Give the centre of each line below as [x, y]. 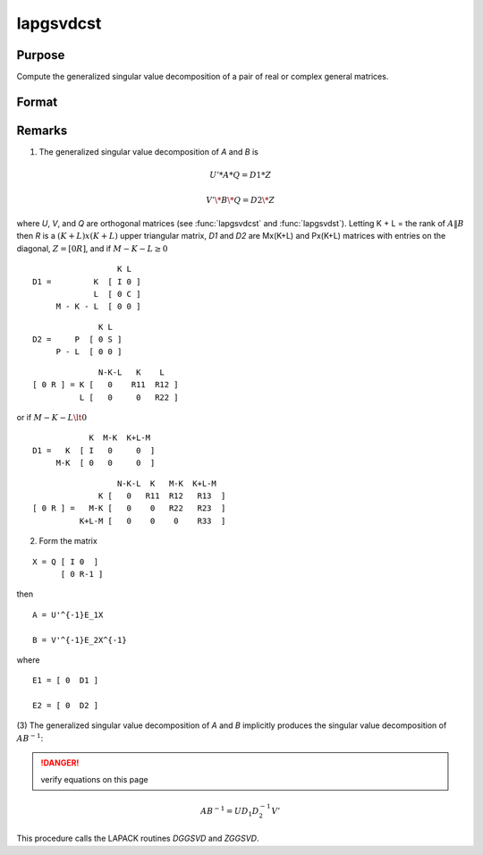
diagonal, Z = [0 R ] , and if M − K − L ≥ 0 [92, 248]
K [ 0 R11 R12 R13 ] [162, 495]
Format [37, 102]
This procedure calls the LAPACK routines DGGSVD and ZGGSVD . [138, 838]
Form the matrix [68, 541]
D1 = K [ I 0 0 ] [94, 450]
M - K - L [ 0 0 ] [98, 307]
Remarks [42, 130]
